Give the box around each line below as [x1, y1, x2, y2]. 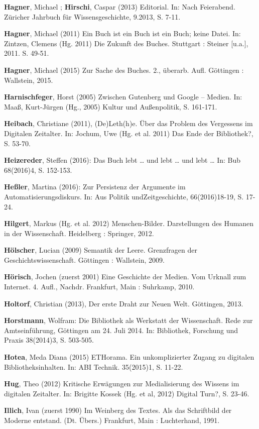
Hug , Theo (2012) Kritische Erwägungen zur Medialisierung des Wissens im [4, 378, 239, 389]
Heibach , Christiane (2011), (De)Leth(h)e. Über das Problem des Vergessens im [4, 118, 253, 129]
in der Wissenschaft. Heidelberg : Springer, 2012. [4, 228, 154, 238]
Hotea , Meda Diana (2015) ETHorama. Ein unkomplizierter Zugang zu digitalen [4, 352, 254, 362]
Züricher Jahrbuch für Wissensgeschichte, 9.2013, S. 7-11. [4, 11, 181, 22]
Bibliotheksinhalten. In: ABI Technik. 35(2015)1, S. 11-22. [4, 361, 183, 372]
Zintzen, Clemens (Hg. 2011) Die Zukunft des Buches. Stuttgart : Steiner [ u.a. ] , [4, 38, 248, 48]
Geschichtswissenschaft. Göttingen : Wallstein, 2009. [4, 254, 165, 265]
